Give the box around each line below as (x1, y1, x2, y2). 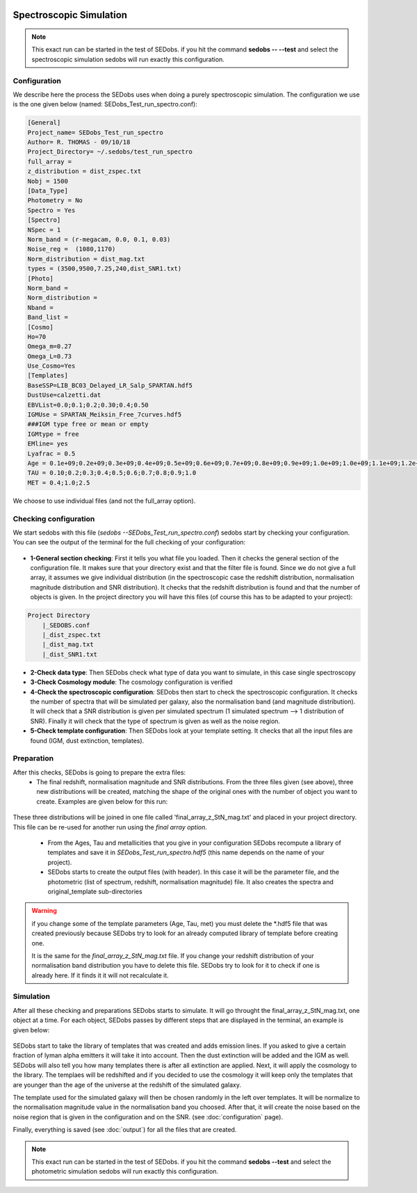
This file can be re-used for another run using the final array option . (13, 822, 208, 831)
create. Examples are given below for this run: (36, 797, 168, 806)
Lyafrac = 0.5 (27, 449, 76, 457)
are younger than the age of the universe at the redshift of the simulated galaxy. (13, 1080, 242, 1089)
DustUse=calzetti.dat (27, 391, 101, 399)
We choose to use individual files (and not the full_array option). (13, 496, 196, 505)
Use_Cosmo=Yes (27, 362, 76, 370)
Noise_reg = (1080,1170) (27, 245, 116, 253)
